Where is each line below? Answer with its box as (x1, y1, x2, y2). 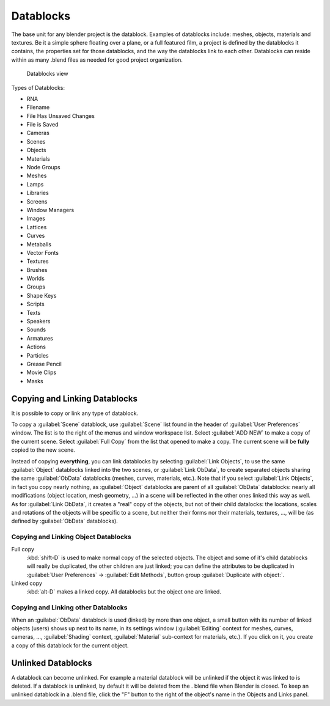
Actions (26, 343, 46, 351)
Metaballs (26, 240, 52, 248)
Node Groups (26, 164, 61, 171)
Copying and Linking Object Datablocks (11, 532, 131, 541)
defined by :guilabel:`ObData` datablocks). (11, 517, 119, 525)
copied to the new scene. (11, 446, 76, 454)
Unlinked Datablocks (11, 658, 92, 668)
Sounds (26, 326, 46, 333)
